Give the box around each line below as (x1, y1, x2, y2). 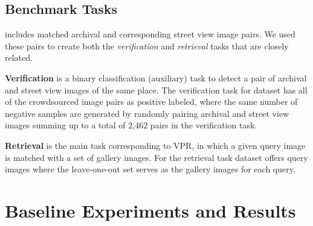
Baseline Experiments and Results (5, 198, 296, 222)
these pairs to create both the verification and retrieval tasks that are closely (5, 39, 289, 52)
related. (5, 51, 33, 64)
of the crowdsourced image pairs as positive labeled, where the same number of (5, 95, 298, 108)
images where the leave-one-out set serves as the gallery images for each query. (5, 163, 295, 175)
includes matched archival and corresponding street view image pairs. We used (5, 28, 295, 40)
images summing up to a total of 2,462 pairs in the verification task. (5, 119, 257, 131)
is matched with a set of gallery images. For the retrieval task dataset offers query (5, 151, 308, 163)
